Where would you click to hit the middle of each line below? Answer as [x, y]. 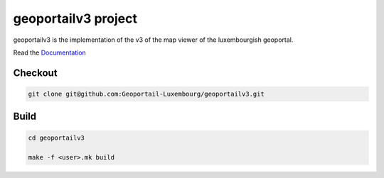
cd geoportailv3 [57, 138]
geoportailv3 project [75, 18]
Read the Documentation [50, 52]
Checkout [35, 73]
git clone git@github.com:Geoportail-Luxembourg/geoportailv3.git [146, 94]
